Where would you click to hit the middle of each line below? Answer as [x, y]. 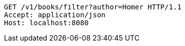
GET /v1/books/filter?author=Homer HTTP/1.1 [93, 7]
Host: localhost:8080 [46, 23]
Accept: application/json [55, 15]
